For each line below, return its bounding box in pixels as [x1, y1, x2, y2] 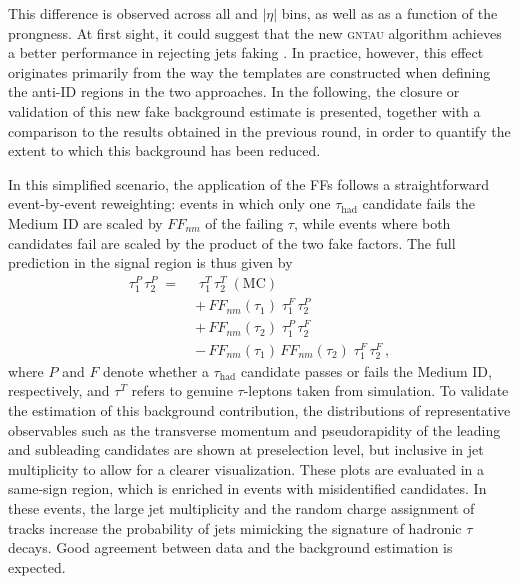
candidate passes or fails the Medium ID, [240, 360, 492, 381]
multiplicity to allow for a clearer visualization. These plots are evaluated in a [8, 458, 484, 479]
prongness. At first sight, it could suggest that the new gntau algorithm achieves [8, 22, 502, 43]
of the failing [205, 212, 284, 233]
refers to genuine [131, 380, 233, 401]
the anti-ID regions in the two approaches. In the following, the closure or [8, 81, 460, 102]
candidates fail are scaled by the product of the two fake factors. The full [8, 232, 456, 253]
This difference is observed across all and [8, 3, 258, 23]
